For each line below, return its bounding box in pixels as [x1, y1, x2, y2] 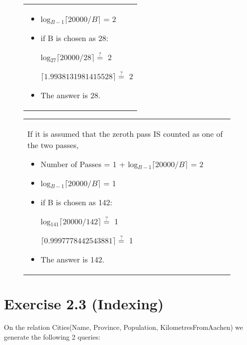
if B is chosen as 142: [41, 196, 112, 208]
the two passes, [27, 139, 79, 151]
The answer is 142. [41, 254, 104, 265]
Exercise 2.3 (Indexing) [4, 294, 164, 314]
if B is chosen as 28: [41, 32, 108, 43]
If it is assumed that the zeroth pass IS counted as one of [27, 128, 223, 139]
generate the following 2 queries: [4, 331, 101, 342]
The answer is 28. [41, 89, 101, 101]
